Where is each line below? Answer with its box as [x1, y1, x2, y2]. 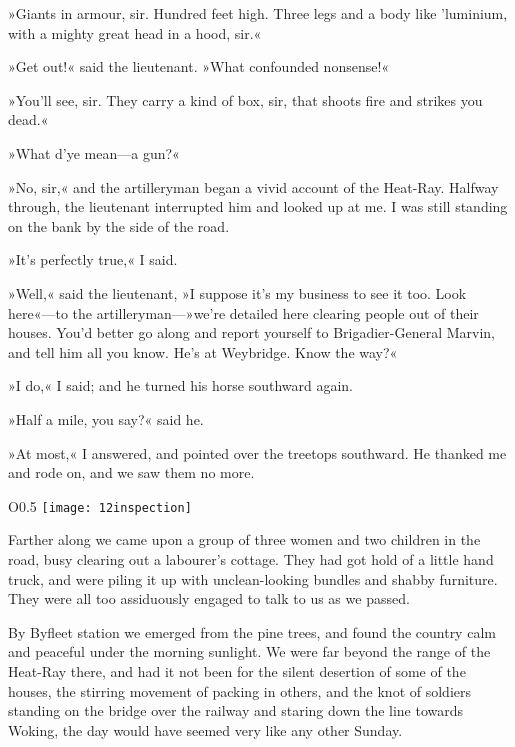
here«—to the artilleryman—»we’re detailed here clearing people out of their [8, 302, 479, 323]
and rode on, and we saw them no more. [8, 462, 255, 483]
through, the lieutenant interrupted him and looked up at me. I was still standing [8, 196, 508, 217]
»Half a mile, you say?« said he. [8, 408, 204, 429]
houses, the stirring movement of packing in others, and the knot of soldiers [8, 680, 472, 701]
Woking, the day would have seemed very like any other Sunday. [8, 719, 403, 740]
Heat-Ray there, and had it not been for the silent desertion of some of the [8, 660, 466, 681]
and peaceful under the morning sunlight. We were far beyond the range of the [8, 641, 491, 662]
